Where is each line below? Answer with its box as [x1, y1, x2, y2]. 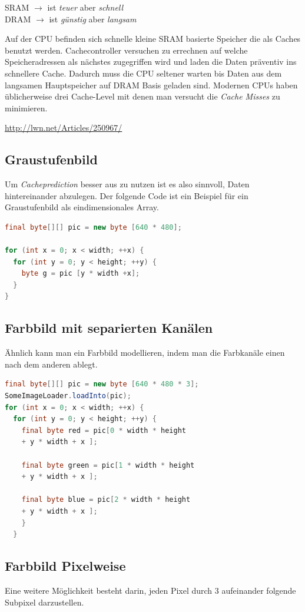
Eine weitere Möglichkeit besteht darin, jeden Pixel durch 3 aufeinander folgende [5, 584, 296, 596]
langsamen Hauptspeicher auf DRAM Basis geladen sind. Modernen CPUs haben [5, 78, 298, 91]
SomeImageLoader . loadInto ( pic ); [5, 392, 131, 401]
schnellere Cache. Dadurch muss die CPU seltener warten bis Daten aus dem [5, 67, 282, 79]
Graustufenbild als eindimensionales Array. [5, 201, 159, 213]
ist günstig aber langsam [49, 12, 137, 25]
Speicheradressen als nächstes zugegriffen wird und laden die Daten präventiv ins [5, 55, 297, 68]
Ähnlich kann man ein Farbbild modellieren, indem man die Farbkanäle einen [5, 346, 285, 359]
